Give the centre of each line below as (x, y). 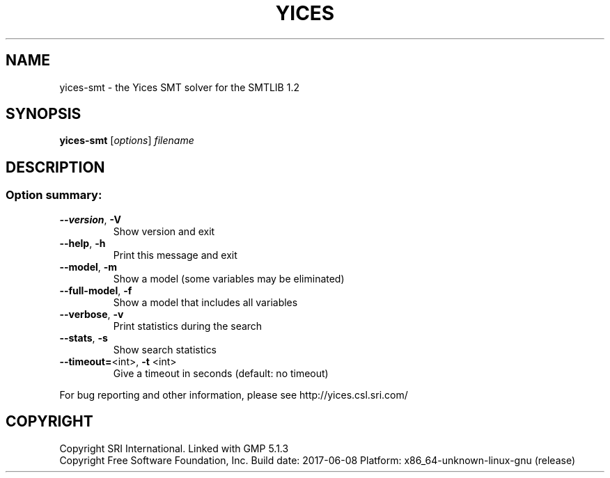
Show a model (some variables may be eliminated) (229, 278)
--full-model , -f (96, 290)
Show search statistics (165, 349)
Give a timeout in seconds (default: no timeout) (221, 373)
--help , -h (83, 243)
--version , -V (90, 219)
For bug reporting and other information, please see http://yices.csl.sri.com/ (234, 395)
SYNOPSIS (44, 114)
